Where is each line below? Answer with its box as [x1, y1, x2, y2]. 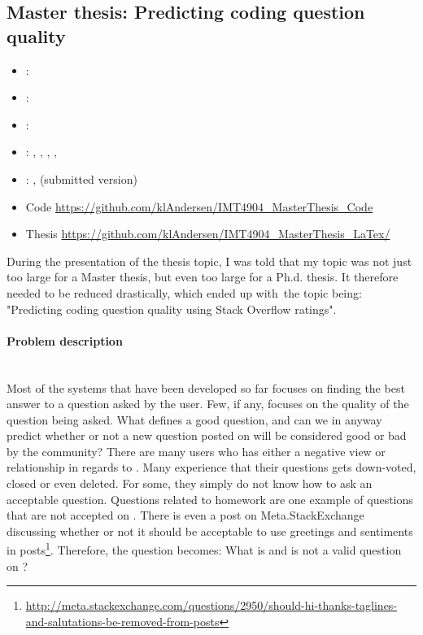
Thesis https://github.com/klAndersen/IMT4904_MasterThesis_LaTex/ [25, 225, 390, 242]
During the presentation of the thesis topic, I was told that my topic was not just [7, 252, 412, 269]
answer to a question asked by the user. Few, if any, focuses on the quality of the [7, 395, 409, 412]
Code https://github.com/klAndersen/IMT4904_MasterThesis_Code [25, 198, 373, 215]
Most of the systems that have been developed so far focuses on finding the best [7, 379, 405, 396]
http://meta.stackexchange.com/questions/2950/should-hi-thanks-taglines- [25, 597, 398, 614]
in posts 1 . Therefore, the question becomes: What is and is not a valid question [7, 539, 402, 559]
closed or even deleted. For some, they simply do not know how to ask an [7, 475, 373, 492]
